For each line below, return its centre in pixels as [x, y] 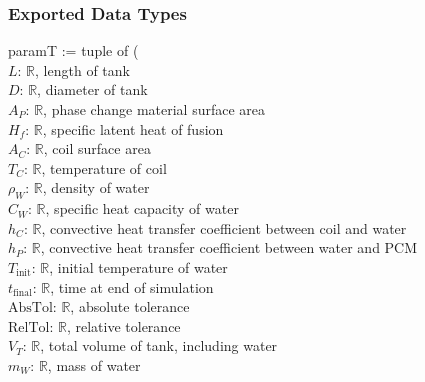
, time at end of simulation [132, 286]
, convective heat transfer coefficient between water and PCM [229, 247]
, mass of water [94, 364]
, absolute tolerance [130, 306]
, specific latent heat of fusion [133, 128]
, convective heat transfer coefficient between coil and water [224, 227]
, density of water [96, 187]
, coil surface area [97, 148]
